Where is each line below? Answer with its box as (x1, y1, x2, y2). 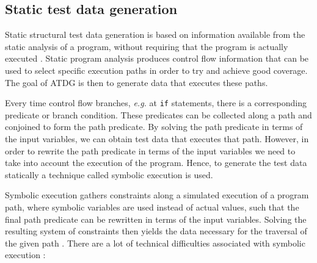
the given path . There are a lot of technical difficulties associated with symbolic (5, 236, 305, 249)
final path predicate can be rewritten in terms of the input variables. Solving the (5, 212, 307, 225)
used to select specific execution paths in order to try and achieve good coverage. (5, 63, 308, 76)
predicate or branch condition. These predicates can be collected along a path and (5, 108, 312, 121)
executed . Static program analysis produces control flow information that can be (5, 52, 309, 65)
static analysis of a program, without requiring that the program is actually (5, 40, 288, 52)
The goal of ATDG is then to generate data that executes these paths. (5, 76, 268, 88)
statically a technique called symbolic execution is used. (5, 168, 213, 181)
